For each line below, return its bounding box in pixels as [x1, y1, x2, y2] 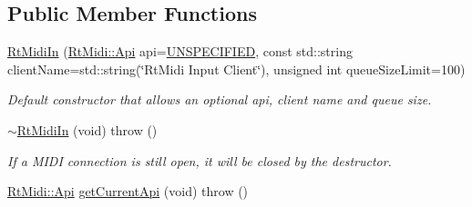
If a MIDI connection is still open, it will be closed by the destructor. [7, 151, 392, 170]
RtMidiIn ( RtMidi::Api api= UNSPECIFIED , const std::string [7, 42, 353, 61]
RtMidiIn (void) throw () [16, 120, 158, 139]
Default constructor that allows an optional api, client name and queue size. [7, 90, 432, 109]
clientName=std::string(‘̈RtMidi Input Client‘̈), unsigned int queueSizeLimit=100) [7, 59, 466, 78]
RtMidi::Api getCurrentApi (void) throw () [7, 182, 249, 201]
